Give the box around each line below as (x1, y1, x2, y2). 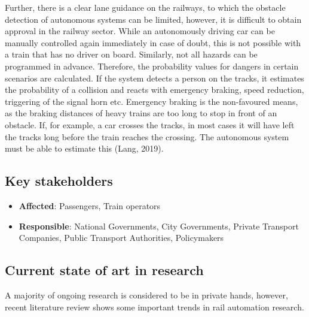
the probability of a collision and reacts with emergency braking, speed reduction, (5, 83, 304, 96)
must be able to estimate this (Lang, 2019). (5, 142, 164, 155)
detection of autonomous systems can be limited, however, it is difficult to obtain (5, 13, 302, 25)
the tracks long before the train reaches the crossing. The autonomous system (5, 130, 289, 143)
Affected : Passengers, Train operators (19, 199, 161, 212)
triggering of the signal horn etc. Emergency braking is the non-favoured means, (5, 95, 298, 107)
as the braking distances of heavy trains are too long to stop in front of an (5, 107, 277, 119)
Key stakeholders (5, 171, 113, 190)
